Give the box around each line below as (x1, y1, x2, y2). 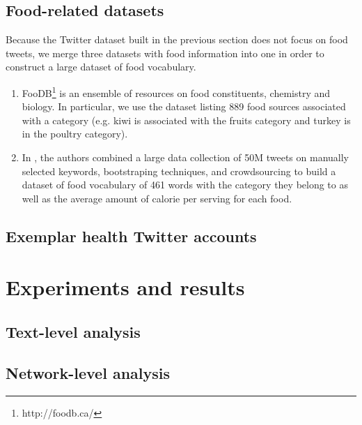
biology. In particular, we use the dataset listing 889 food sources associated (22, 99, 346, 114)
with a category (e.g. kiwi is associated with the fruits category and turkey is (22, 112, 351, 127)
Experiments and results (6, 273, 245, 301)
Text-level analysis (6, 320, 141, 342)
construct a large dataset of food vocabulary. (6, 59, 196, 74)
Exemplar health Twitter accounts (6, 225, 257, 246)
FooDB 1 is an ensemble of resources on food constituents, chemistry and (22, 83, 331, 100)
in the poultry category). (22, 126, 128, 141)
